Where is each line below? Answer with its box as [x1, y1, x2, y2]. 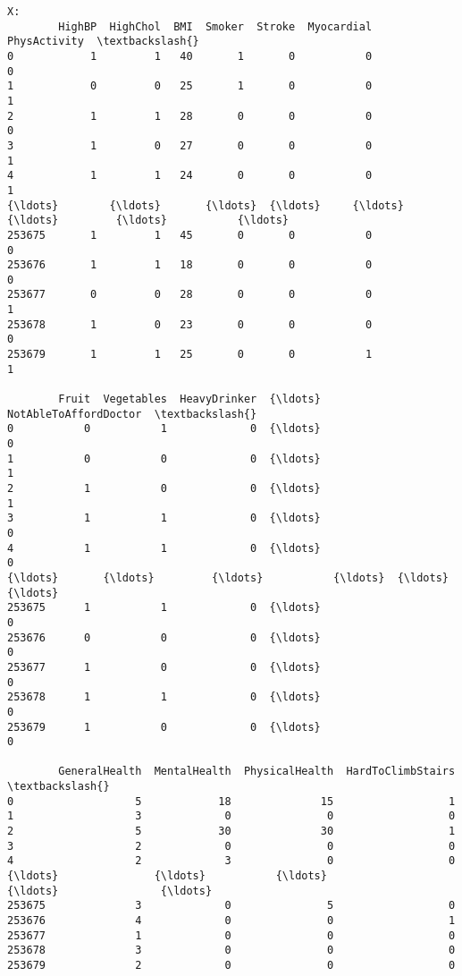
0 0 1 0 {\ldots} [7, 422, 321, 436]
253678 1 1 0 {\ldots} [7, 691, 321, 704]
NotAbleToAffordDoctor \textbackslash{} [7, 407, 257, 420]
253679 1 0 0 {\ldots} [7, 720, 321, 734]
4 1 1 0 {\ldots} [7, 541, 321, 555]
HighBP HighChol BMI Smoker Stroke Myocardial [58, 20, 373, 33]
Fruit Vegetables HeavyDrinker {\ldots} [58, 393, 321, 406]
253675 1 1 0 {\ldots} [7, 601, 321, 615]
